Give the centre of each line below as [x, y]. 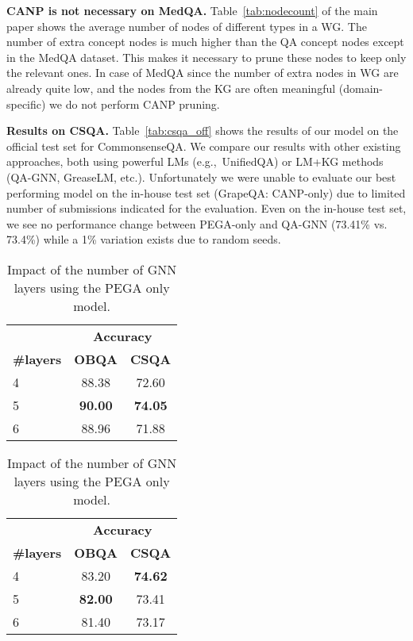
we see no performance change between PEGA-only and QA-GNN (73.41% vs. [197, 223]
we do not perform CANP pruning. [135, 104]
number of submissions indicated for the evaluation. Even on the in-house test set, [206, 208]
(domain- [361, 88]
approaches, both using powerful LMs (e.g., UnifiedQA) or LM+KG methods [195, 161]
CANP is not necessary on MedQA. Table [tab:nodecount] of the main [192, 10]
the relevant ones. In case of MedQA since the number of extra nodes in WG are [203, 73]
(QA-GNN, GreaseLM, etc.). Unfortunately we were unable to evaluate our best [201, 177]
